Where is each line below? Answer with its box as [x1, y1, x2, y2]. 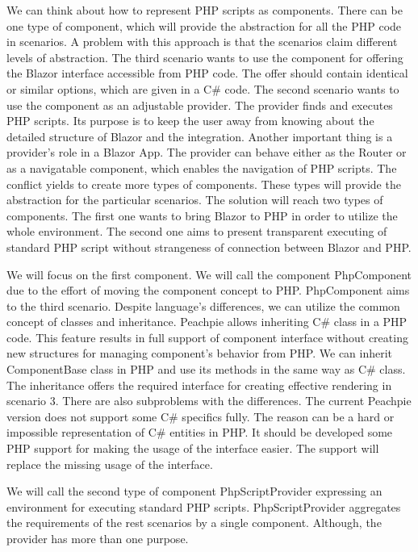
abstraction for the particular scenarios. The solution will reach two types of [6, 191, 383, 208]
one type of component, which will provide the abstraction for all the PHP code [6, 17, 402, 34]
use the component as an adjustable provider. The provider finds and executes [6, 96, 393, 113]
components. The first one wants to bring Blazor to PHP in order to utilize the [6, 207, 398, 224]
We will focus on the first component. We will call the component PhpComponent [6, 266, 412, 282]
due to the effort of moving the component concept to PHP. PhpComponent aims [6, 282, 410, 299]
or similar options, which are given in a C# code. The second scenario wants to [6, 80, 399, 97]
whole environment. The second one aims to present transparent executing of [6, 223, 387, 240]
